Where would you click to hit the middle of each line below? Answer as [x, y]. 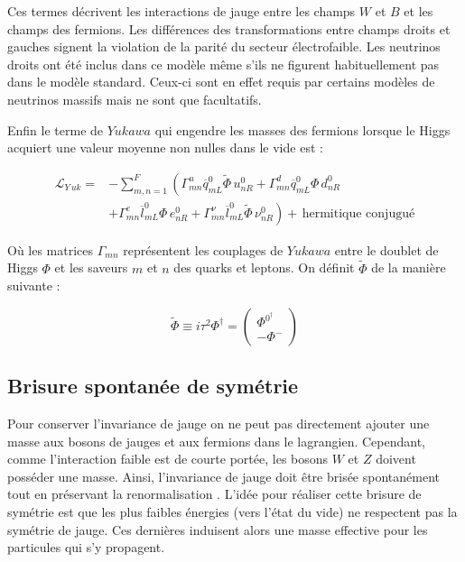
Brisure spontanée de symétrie [153, 386]
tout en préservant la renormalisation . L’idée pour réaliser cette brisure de [214, 494]
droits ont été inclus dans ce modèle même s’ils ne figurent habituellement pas [223, 64]
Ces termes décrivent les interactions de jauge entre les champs [181, 11]
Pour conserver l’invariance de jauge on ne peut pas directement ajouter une [219, 424]
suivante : [34, 286]
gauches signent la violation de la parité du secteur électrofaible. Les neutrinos [224, 46]
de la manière [409, 267]
